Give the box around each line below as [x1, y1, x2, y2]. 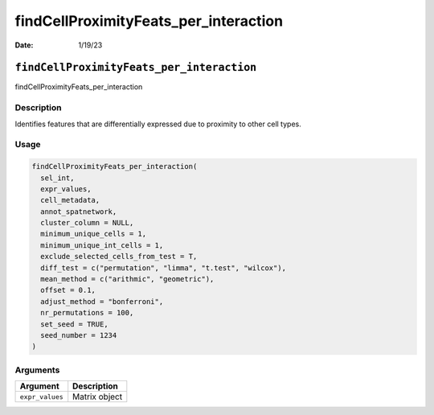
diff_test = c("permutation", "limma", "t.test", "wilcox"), [40, 263, 287, 273]
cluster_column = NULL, [40, 218, 134, 228]
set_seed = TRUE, [40, 319, 108, 329]
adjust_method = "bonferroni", [40, 297, 164, 306]
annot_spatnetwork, [40, 207, 117, 216]
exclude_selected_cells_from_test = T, [40, 252, 198, 261]
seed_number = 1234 [40, 331, 117, 339]
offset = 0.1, [40, 286, 96, 295]
